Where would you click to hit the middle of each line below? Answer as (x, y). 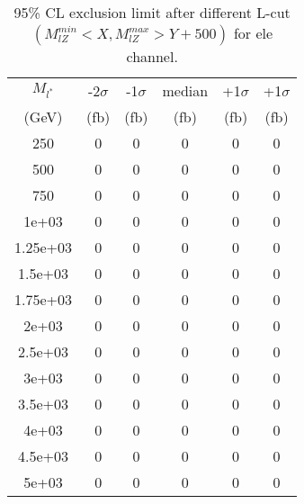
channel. (152, 56)
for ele (253, 33)
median (185, 90)
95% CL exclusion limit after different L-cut (152, 12)
